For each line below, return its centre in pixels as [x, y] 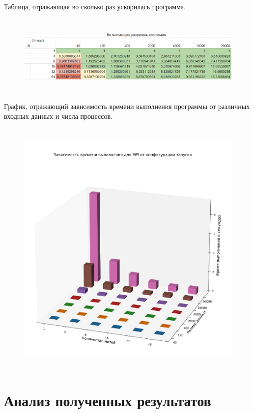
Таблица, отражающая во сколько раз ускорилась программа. [95, 6]
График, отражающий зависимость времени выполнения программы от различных [127, 106]
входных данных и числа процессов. [58, 116]
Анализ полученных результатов [108, 400]
